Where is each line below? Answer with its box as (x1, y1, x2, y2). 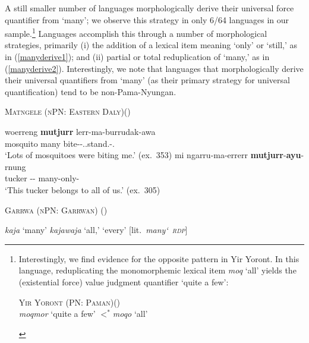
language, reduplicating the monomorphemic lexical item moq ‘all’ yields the (18, 264, 297, 276)
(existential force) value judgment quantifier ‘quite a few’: (18, 275, 229, 288)
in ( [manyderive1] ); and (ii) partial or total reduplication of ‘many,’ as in (5, 51, 270, 63)
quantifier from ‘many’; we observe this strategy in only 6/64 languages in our (5, 13, 289, 26)
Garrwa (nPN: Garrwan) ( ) (5, 203, 108, 216)
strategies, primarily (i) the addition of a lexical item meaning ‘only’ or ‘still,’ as (5, 39, 298, 51)
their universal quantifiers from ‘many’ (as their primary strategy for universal (5, 74, 290, 86)
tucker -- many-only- (5, 172, 80, 184)
